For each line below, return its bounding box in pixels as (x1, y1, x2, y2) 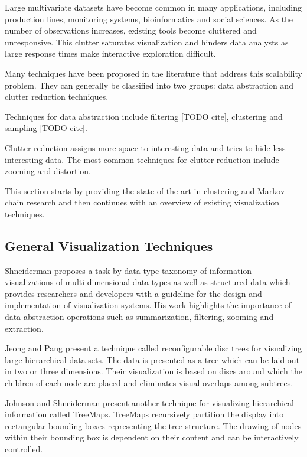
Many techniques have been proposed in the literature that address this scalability (5, 67, 302, 79)
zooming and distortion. (5, 165, 91, 177)
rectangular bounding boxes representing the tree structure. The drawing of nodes (5, 419, 302, 432)
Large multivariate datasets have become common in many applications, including (5, 1, 302, 13)
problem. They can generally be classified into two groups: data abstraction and (5, 79, 293, 91)
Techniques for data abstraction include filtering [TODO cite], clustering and (5, 110, 283, 122)
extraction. (5, 322, 44, 334)
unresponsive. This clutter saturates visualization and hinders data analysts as (5, 35, 289, 48)
